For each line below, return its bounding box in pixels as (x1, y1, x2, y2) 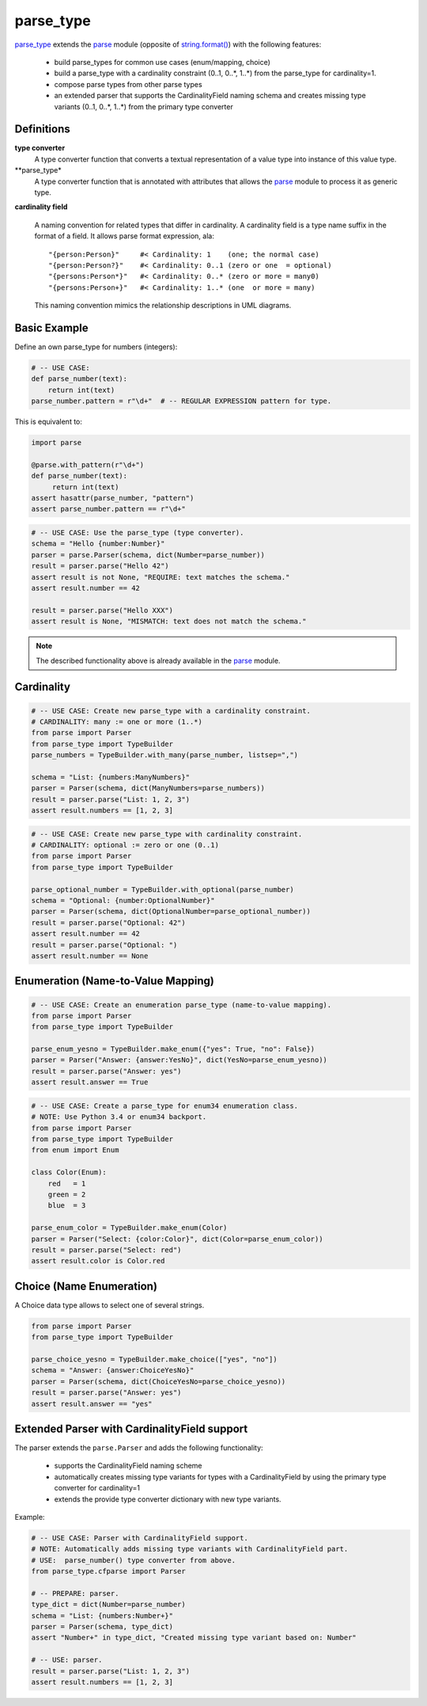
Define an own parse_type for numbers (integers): (14, 342, 178, 352)
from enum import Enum (31, 1145, 119, 1155)
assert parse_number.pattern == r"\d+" (31, 505, 186, 514)
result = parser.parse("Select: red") (31, 1245, 182, 1255)
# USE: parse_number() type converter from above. (31, 1556, 236, 1564)
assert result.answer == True (31, 1078, 149, 1087)
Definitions (14, 123, 70, 136)
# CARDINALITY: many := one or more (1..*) (31, 717, 203, 726)
